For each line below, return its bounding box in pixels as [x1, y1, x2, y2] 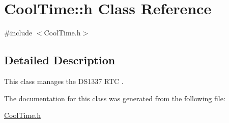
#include [4, 27, 33, 38]
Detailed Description [4, 52, 116, 68]
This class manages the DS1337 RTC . [4, 75, 124, 86]
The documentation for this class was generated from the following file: [4, 93, 225, 103]
